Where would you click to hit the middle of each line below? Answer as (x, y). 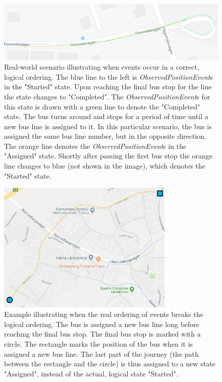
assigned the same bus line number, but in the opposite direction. (105, 136)
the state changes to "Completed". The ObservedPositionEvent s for (107, 96)
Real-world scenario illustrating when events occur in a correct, (102, 67)
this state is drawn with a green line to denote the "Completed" (102, 106)
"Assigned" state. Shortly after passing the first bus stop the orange (108, 156)
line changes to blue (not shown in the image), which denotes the (105, 166)
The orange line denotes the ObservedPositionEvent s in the (95, 146)
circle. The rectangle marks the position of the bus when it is (99, 343)
